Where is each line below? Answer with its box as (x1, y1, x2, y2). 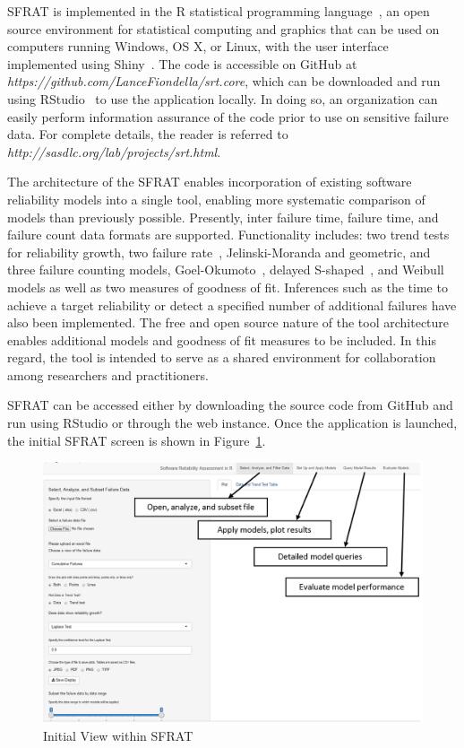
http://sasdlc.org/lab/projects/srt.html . (7, 142, 221, 161)
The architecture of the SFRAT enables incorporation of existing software (7, 172, 412, 191)
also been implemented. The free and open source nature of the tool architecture (7, 313, 450, 332)
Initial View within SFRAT (43, 726, 193, 744)
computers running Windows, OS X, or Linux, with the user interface (7, 37, 389, 56)
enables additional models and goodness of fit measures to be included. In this (7, 330, 436, 349)
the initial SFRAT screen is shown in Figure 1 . (7, 431, 266, 449)
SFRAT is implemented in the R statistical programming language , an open (7, 2, 430, 20)
